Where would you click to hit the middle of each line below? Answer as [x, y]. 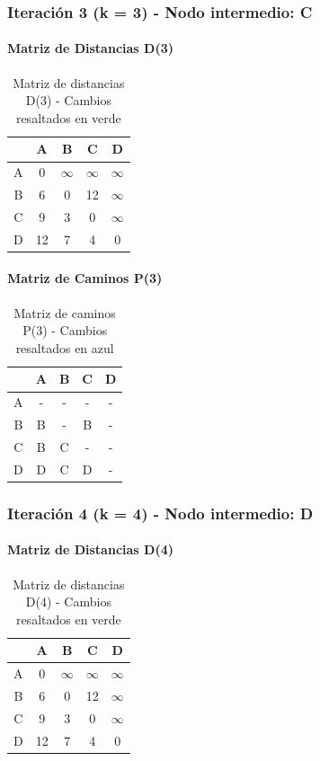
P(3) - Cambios [65, 330]
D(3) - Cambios [68, 100]
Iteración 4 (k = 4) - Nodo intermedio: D [160, 513]
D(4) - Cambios [68, 602]
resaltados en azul [65, 347]
